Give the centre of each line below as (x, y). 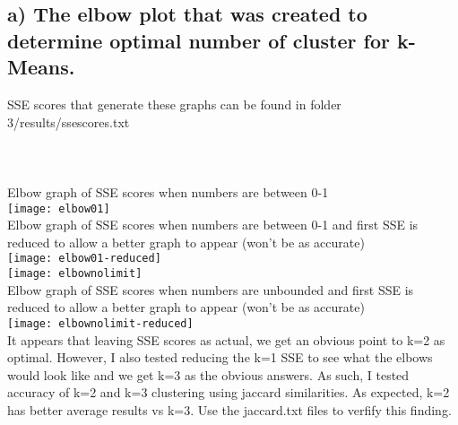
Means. (41, 67)
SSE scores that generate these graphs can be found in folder (174, 104)
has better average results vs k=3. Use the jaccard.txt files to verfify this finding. (229, 409)
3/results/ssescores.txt (69, 121)
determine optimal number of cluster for (199, 40)
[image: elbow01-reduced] (84, 259)
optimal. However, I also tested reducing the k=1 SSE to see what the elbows (220, 357)
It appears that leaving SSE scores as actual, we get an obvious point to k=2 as (226, 339)
